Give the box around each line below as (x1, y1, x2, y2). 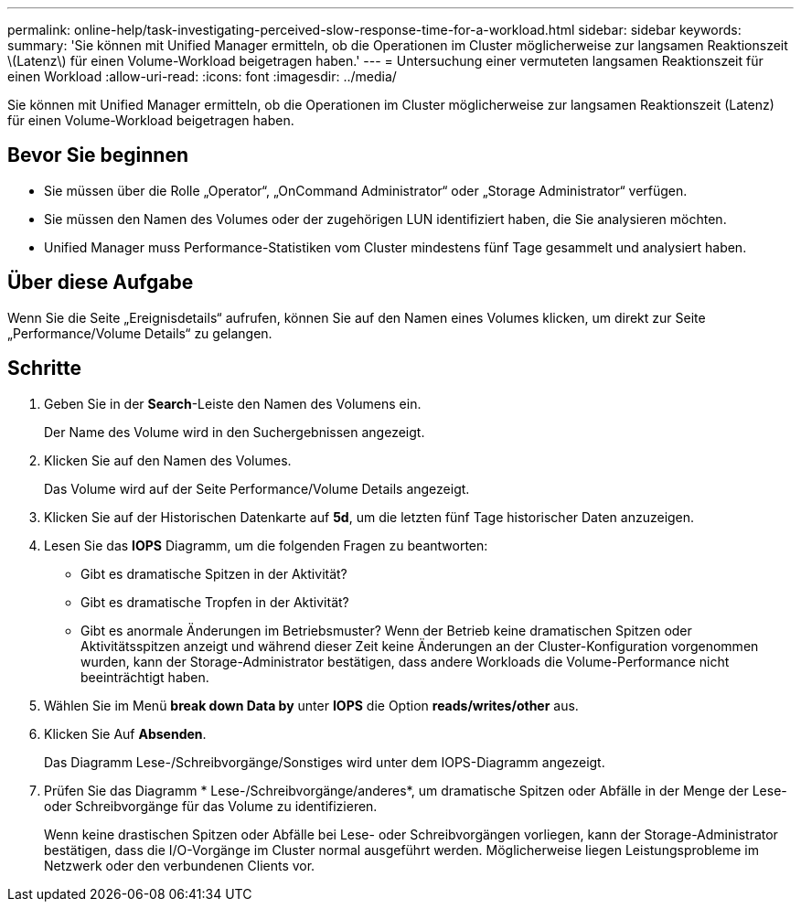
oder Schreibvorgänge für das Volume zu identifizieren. (44, 797, 378, 814)
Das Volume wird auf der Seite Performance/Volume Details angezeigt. (44, 480, 470, 497)
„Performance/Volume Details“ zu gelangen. (7, 325, 272, 341)
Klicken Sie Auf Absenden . (44, 725, 207, 742)
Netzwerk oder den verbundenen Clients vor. (44, 857, 315, 873)
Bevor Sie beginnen (7, 144, 189, 167)
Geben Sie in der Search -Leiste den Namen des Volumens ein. (44, 395, 422, 412)
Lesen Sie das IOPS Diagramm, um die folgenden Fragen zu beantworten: (44, 537, 488, 553)
